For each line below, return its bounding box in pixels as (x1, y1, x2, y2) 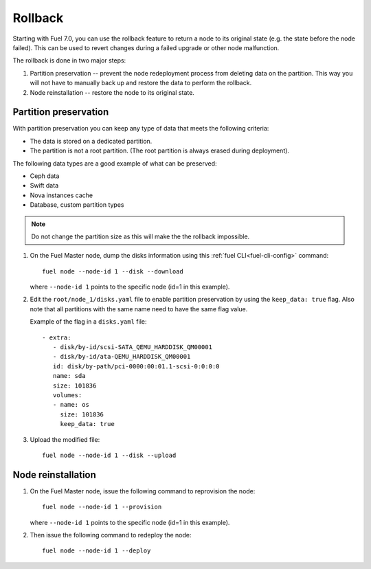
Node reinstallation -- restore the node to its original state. (30, 88, 195, 96)
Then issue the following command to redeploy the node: (30, 531, 192, 539)
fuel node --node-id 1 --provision (42, 503, 162, 511)
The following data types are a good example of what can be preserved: (12, 159, 217, 168)
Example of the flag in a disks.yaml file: (30, 317, 147, 326)
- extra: (42, 333, 71, 342)
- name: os (52, 401, 89, 409)
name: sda (52, 372, 86, 380)
